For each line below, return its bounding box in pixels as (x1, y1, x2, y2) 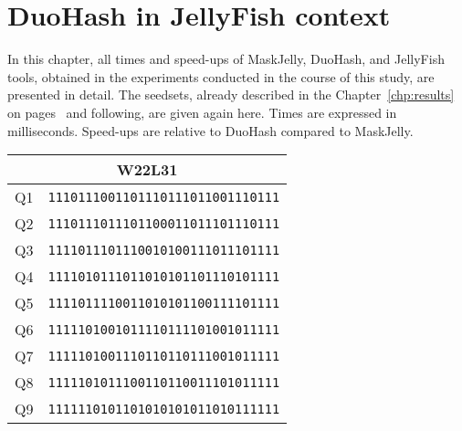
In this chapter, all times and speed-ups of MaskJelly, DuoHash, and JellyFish (7, 49, 445, 68)
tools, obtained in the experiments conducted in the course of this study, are (7, 67, 435, 86)
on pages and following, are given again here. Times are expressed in (7, 102, 397, 121)
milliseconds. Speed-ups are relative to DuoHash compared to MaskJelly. (7, 121, 414, 140)
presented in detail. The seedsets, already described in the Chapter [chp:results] (7, 85, 455, 104)
